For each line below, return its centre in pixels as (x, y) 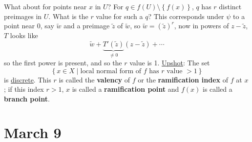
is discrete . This (28, 79)
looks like (24, 35)
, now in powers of (201, 26)
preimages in (23, 16)
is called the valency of (94, 79)
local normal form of (111, 71)
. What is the (68, 16)
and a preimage (87, 26)
